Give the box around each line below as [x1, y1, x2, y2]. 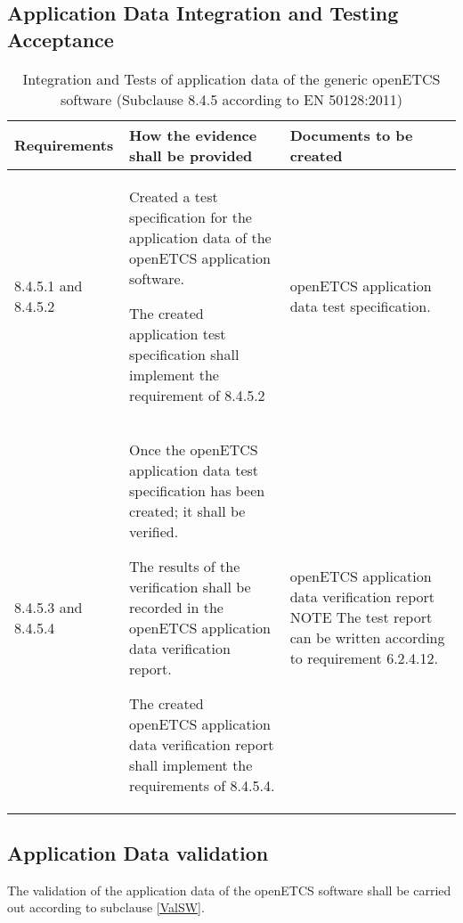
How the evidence [129, 124, 257, 145]
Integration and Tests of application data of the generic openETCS [22, 68, 441, 89]
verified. [129, 520, 179, 542]
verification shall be [129, 576, 251, 597]
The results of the [129, 555, 240, 576]
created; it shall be [129, 500, 246, 521]
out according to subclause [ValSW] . [7, 898, 205, 917]
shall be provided [129, 144, 253, 166]
